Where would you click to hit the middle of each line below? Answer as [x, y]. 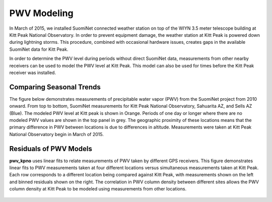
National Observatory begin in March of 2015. [57, 134]
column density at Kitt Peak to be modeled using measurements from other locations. [98, 189]
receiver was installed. [33, 73]
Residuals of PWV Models [51, 149]
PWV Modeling [41, 13]
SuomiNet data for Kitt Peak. [39, 49]
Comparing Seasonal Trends [55, 87]
